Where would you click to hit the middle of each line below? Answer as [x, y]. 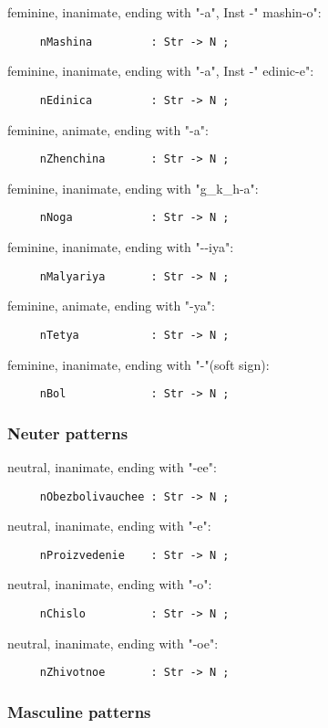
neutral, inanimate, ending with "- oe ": [113, 643]
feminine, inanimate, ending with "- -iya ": [121, 247]
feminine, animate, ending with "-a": [108, 129]
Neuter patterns [68, 433]
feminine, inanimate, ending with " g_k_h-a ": [133, 188]
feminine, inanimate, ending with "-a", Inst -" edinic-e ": [161, 71]
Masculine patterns [79, 711]
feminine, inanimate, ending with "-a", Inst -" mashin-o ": [164, 12]
